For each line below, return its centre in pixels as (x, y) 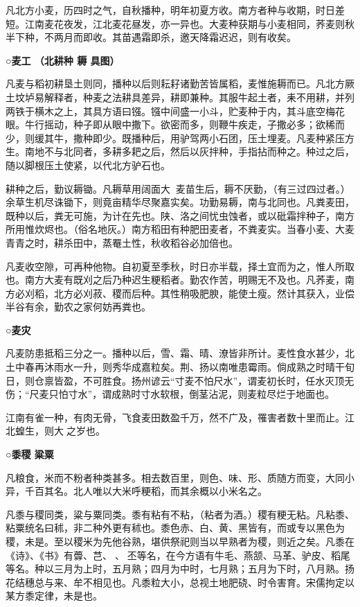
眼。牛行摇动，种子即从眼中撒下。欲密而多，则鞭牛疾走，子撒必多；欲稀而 (175, 124)
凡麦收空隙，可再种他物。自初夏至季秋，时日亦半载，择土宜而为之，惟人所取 (180, 266)
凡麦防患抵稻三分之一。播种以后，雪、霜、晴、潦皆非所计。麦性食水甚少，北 (180, 353)
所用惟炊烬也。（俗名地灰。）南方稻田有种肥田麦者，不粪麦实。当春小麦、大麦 (180, 229)
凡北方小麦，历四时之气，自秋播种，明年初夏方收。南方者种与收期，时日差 (175, 10)
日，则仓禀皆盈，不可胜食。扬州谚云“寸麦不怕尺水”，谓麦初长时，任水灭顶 (175, 380)
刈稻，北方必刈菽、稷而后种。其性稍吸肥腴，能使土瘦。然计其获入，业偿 (189, 293)
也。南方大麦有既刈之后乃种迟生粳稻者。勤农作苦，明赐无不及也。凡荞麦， (175, 280)
